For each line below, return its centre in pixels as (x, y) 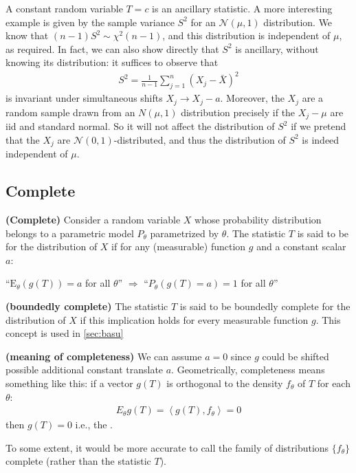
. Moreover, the (252, 98)
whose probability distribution (258, 220)
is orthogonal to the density (225, 383)
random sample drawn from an (70, 112)
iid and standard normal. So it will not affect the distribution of (140, 126)
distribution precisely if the (238, 112)
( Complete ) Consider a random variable (93, 220)
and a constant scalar (301, 246)
